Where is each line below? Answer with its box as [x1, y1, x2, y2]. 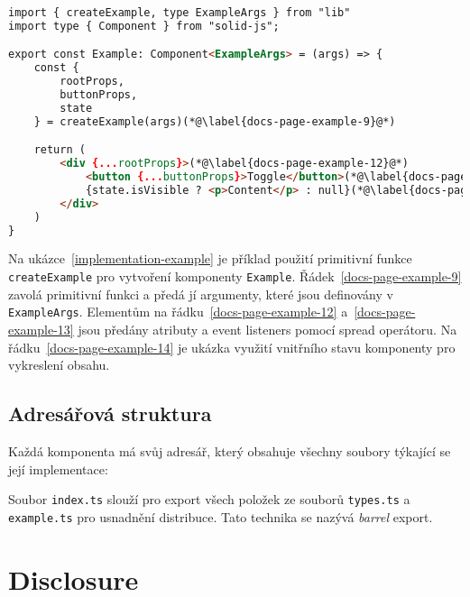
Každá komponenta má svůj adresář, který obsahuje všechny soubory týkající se [8, 441, 451, 460]
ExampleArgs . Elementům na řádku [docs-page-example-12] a [8, 302, 348, 321]
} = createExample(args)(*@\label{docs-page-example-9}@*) [33, 115, 396, 128]
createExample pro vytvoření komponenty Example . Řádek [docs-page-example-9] [8, 267, 462, 286]
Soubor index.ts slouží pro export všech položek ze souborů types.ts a [8, 490, 410, 509]
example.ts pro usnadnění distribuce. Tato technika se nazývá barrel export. [8, 507, 433, 526]
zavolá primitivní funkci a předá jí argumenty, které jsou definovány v [8, 284, 393, 303]
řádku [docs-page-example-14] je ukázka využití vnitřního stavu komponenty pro [8, 337, 456, 356]
